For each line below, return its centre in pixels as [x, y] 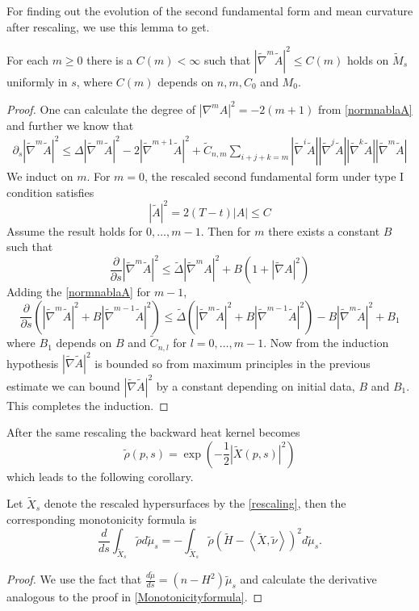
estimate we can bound [63, 385]
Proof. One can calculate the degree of [101, 109]
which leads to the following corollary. [100, 476]
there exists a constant [324, 230]
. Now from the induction [326, 343]
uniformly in [37, 81]
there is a [110, 59]
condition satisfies [50, 192]
